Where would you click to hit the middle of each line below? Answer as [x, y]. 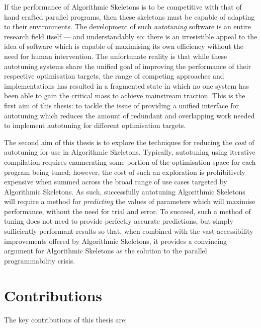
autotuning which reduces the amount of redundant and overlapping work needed [129, 115]
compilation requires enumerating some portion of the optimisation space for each [130, 161]
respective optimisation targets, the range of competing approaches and [114, 76]
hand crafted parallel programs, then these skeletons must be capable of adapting [129, 16]
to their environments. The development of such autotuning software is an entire [127, 26]
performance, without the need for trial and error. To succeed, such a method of [127, 211]
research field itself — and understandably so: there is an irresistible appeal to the [131, 36]
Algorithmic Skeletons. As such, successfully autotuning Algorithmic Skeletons [125, 191]
